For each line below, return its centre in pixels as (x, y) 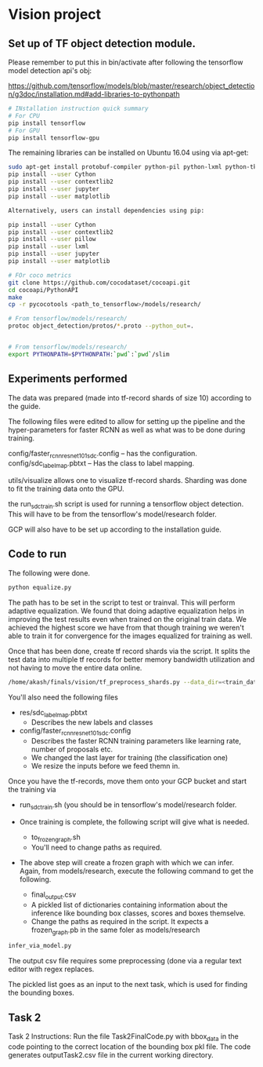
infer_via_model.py (40, 946)
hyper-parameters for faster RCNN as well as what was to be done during (127, 429)
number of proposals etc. (72, 749)
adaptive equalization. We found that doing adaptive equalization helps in (126, 611)
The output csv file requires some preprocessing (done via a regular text (125, 961)
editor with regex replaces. (51, 969)
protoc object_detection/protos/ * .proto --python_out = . (101, 326)
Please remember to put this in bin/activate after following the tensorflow (126, 62)
